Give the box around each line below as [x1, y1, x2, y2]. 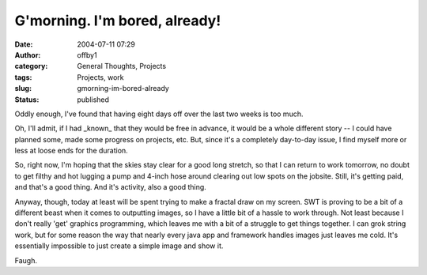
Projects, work [77, 72, 124, 82]
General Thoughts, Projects [77, 62, 166, 71]
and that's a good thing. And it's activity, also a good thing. [14, 183, 207, 192]
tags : [14, 72, 32, 82]
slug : [14, 84, 32, 93]
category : [14, 62, 48, 71]
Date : [14, 40, 33, 49]
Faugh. [14, 255, 37, 265]
